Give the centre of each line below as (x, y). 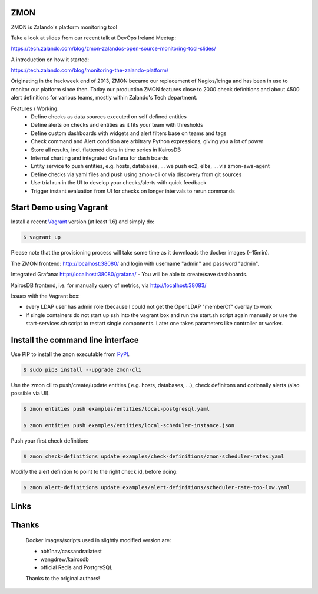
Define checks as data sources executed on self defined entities (109, 117)
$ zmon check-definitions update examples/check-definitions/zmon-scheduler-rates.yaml (154, 456)
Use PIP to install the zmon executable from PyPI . (70, 354)
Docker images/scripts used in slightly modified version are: (98, 540)
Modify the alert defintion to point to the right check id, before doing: (94, 472)
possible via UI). (30, 393)
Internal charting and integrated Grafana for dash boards (100, 158)
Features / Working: (35, 108)
